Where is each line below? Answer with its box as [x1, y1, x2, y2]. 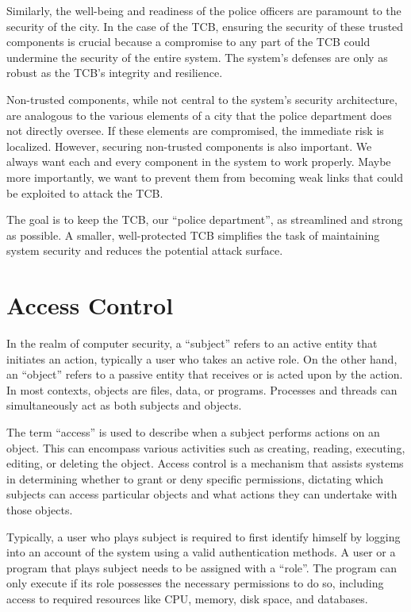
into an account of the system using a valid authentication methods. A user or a [6, 544, 396, 560]
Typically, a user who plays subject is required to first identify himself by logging [6, 528, 401, 545]
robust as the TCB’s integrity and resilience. [6, 64, 223, 81]
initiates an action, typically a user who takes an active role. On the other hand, [6, 350, 398, 367]
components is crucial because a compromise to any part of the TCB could [6, 33, 371, 50]
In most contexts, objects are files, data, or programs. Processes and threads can [6, 381, 398, 398]
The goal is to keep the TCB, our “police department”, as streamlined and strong [6, 211, 403, 228]
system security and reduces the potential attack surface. [6, 242, 283, 259]
